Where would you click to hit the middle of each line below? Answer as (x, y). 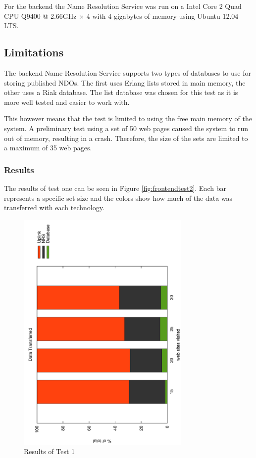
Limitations (34, 52)
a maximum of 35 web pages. (48, 148)
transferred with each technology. (54, 207)
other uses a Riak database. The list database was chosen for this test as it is (121, 92)
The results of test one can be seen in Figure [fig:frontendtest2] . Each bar (115, 188)
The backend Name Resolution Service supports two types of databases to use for (128, 72)
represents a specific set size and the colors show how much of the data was (118, 198)
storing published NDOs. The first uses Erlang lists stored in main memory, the (125, 82)
